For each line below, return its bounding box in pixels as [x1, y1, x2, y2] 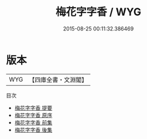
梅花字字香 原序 [14, 111, 53, 118]
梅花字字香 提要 [14, 104, 53, 111]
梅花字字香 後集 [14, 126, 53, 133]
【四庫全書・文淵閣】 [29, 76, 88, 84]
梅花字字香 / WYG [55, 5, 142, 19]
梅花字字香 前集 [14, 118, 53, 126]
